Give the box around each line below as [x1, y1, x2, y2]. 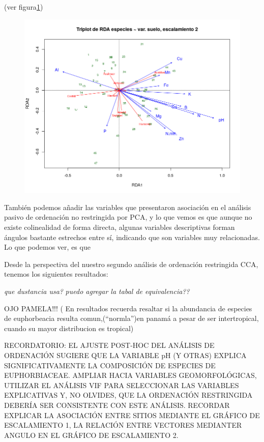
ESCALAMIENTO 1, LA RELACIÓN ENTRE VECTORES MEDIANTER [4, 420, 242, 430]
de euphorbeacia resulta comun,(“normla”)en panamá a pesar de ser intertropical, [4, 313, 259, 323]
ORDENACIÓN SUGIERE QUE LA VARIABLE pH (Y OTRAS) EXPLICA [4, 350, 247, 360]
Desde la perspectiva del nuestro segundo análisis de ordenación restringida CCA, [4, 258, 258, 269]
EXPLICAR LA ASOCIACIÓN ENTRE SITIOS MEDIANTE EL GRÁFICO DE [4, 409, 260, 420]
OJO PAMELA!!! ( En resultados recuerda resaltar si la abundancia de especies [4, 303, 252, 313]
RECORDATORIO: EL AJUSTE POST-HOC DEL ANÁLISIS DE [4, 340, 215, 350]
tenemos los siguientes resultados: [4, 269, 108, 279]
